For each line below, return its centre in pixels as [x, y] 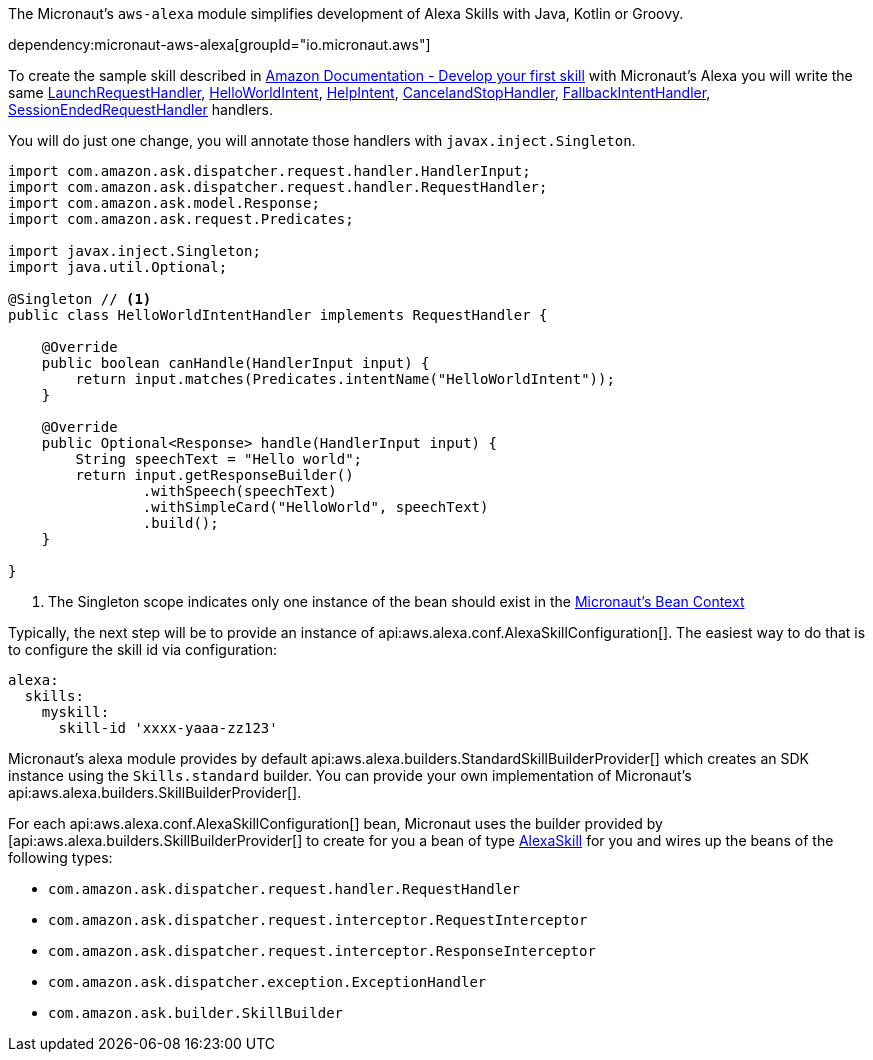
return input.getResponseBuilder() [214, 475]
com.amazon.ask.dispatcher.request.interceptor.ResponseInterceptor [322, 951]
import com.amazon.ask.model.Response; [164, 203]
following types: [60, 857]
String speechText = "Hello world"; [219, 459]
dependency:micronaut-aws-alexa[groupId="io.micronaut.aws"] [219, 44]
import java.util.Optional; [118, 267]
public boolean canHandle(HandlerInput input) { [235, 363]
